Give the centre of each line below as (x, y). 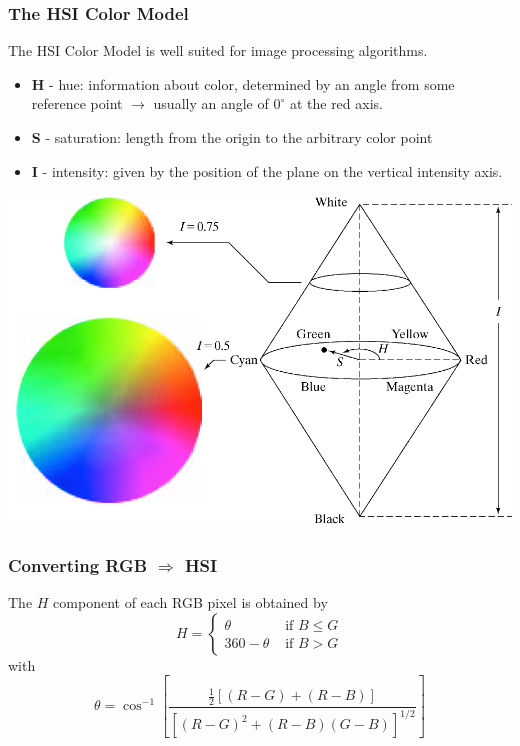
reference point (77, 103)
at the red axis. (336, 103)
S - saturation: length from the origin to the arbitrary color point (232, 137)
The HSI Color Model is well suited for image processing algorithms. (218, 50)
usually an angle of (211, 103)
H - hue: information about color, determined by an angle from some (243, 83)
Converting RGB (78, 564)
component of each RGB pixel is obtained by (190, 602)
